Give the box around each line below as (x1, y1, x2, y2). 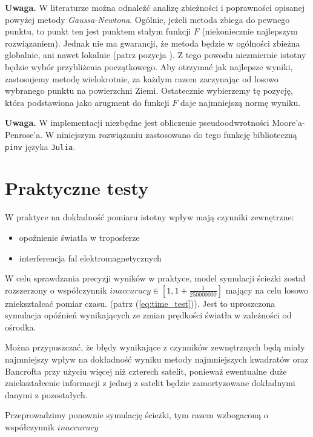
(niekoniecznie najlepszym (202, 25, 298, 38)
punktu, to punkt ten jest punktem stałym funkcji (5, 25, 191, 38)
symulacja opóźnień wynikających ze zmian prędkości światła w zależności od (5, 309, 292, 321)
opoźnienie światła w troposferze (19, 231, 140, 243)
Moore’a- (272, 116, 305, 129)
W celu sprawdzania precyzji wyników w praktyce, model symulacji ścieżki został (5, 272, 306, 284)
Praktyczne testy (5, 176, 149, 200)
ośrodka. (5, 320, 36, 333)
